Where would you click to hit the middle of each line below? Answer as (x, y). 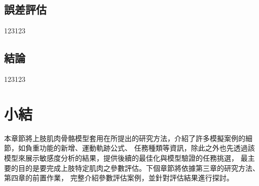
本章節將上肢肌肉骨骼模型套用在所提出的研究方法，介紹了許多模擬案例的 (125, 138)
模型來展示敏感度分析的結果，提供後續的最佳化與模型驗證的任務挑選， (121, 157)
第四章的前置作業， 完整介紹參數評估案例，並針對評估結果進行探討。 (119, 178)
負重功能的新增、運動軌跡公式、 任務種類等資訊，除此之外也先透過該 (140, 148)
